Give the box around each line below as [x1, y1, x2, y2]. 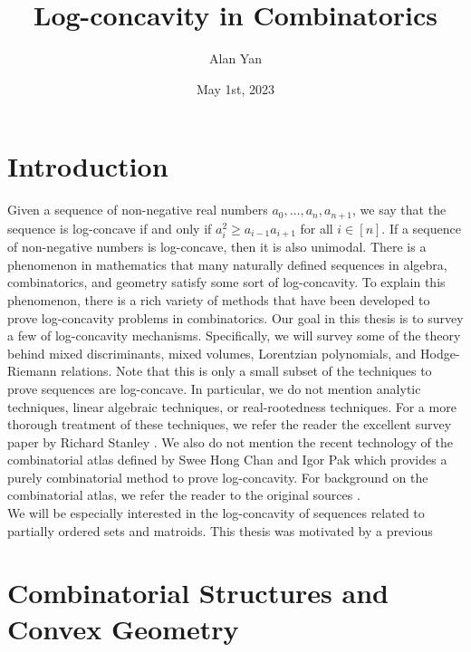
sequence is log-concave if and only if [7, 218, 212, 237]
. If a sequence [381, 218, 461, 237]
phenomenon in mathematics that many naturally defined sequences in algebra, [7, 254, 447, 273]
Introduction [7, 148, 168, 185]
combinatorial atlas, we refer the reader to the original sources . [7, 485, 360, 504]
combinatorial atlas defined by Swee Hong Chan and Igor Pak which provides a [7, 450, 447, 469]
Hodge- [420, 343, 460, 362]
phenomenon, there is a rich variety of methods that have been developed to [7, 290, 430, 309]
